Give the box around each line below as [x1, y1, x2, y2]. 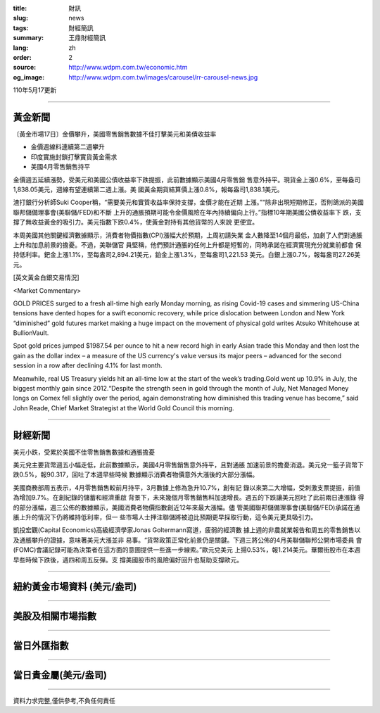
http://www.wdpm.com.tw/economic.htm [68, 63, 188, 72]
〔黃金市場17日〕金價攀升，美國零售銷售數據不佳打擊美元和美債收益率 [13, 130, 217, 139]
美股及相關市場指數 [13, 610, 96, 622]
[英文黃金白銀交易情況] [13, 273, 80, 282]
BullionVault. [13, 329, 49, 337]
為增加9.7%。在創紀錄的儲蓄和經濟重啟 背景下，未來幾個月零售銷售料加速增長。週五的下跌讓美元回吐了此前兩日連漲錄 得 [13, 493, 365, 502]
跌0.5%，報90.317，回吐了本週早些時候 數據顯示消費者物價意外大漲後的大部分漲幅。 [13, 470, 259, 479]
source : [13, 63, 37, 72]
